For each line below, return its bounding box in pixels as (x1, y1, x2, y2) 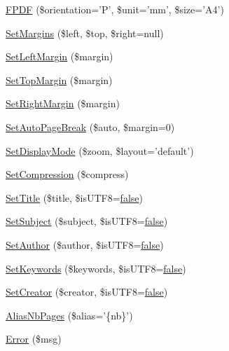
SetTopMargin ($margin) (6, 72, 113, 87)
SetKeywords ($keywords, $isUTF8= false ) (6, 261, 186, 275)
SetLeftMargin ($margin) (6, 49, 113, 64)
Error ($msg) (6, 331, 62, 346)
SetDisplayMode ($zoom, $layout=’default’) (6, 143, 194, 158)
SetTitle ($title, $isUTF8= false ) (6, 190, 143, 205)
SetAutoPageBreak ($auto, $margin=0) (6, 119, 175, 134)
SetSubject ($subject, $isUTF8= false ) (6, 214, 168, 228)
